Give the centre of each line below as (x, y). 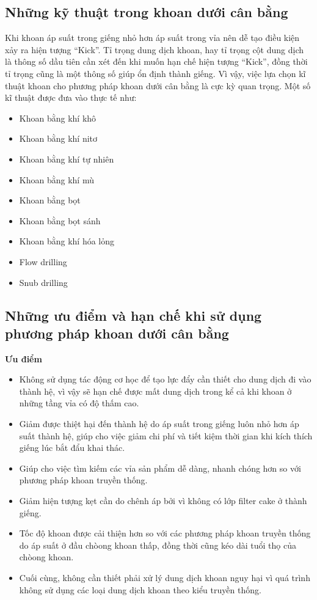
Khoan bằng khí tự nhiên (67, 159)
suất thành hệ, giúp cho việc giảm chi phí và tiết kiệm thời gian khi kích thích (166, 435)
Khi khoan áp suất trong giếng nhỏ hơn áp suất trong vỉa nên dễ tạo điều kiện (152, 38)
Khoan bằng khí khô (58, 118)
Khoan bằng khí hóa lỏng (67, 241)
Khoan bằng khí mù (56, 179)
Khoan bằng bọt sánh (60, 220)
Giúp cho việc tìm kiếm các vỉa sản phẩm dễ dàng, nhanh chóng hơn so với (160, 468)
